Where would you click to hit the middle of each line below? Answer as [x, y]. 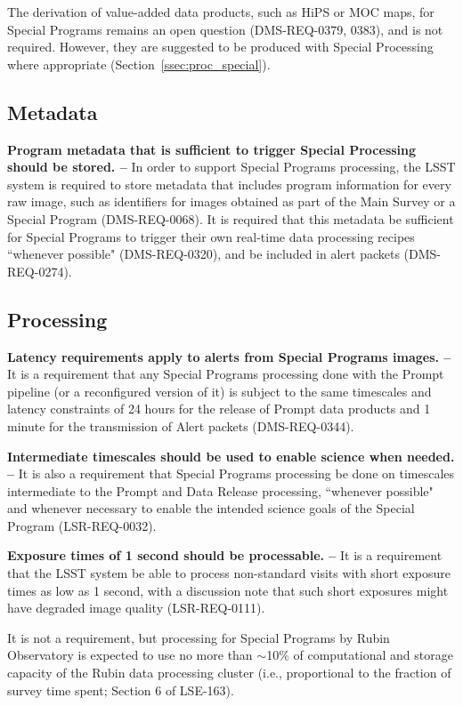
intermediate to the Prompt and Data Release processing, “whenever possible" [220, 490]
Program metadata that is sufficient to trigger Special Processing [212, 149]
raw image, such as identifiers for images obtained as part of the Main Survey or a [231, 201]
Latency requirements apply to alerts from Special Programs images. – [229, 356]
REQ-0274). [40, 271]
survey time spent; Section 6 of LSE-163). [121, 690]
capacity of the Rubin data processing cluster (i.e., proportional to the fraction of [229, 673]
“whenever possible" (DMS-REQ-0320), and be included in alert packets [203, 254]
